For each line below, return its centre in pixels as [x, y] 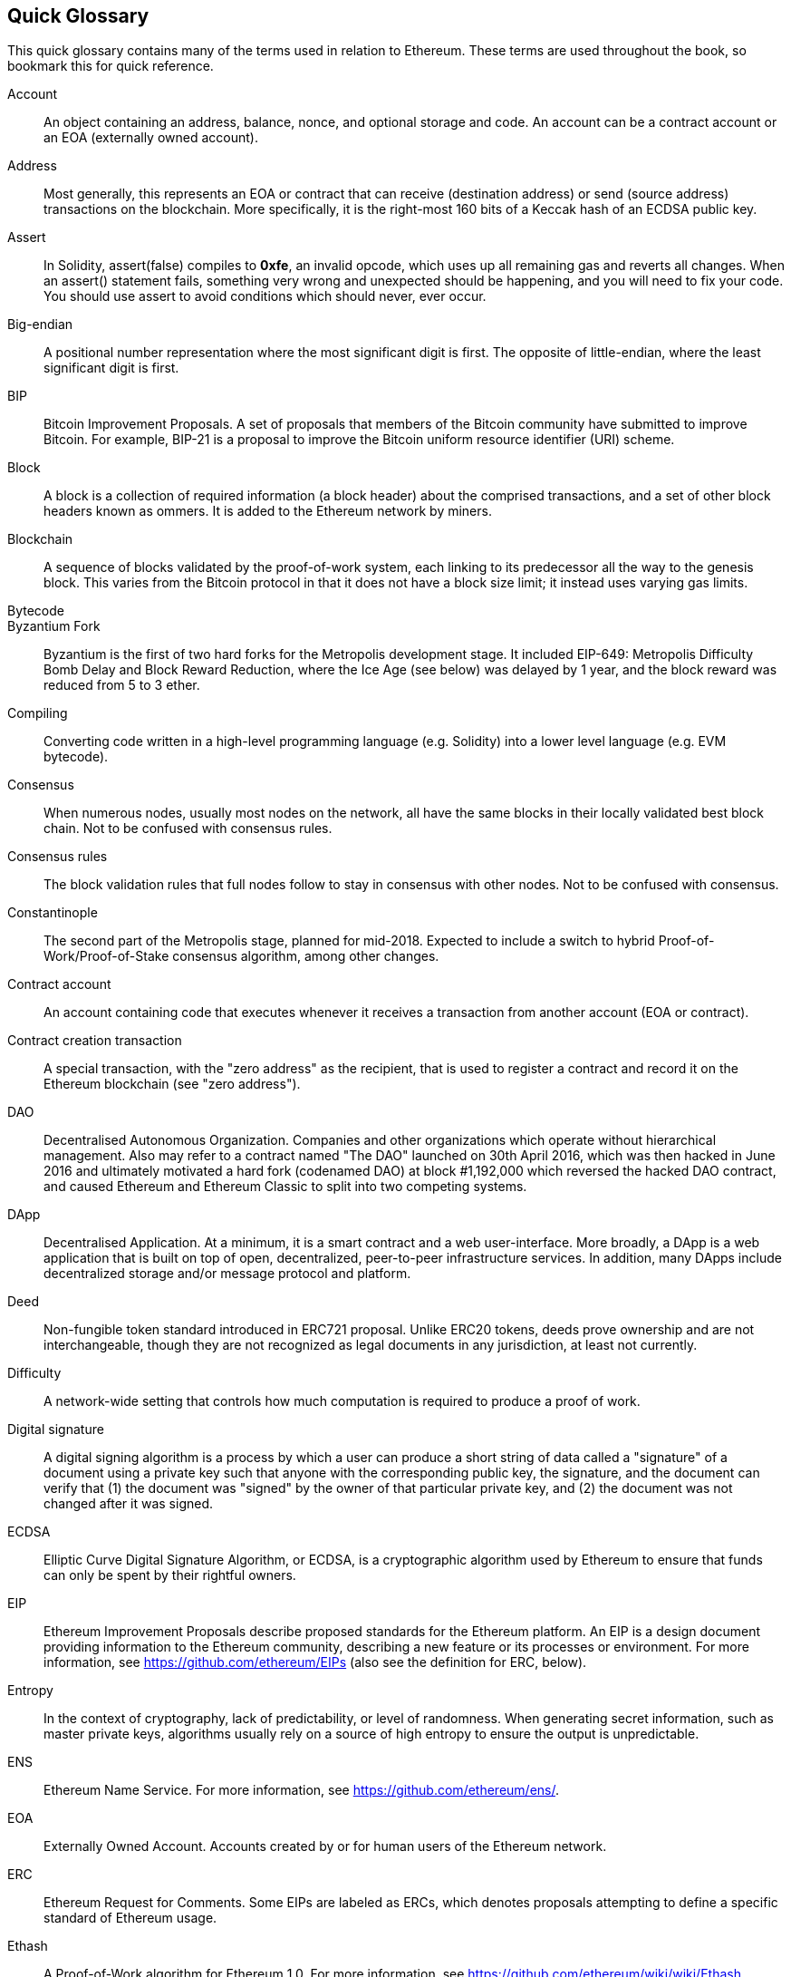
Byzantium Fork [54, 626]
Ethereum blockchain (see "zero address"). [172, 1084]
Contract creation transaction [95, 1041]
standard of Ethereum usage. [130, 1918]
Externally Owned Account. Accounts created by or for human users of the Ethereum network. [325, 1846]
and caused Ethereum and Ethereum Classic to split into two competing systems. [285, 1187]
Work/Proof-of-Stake [106, 956]
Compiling [38, 713]
